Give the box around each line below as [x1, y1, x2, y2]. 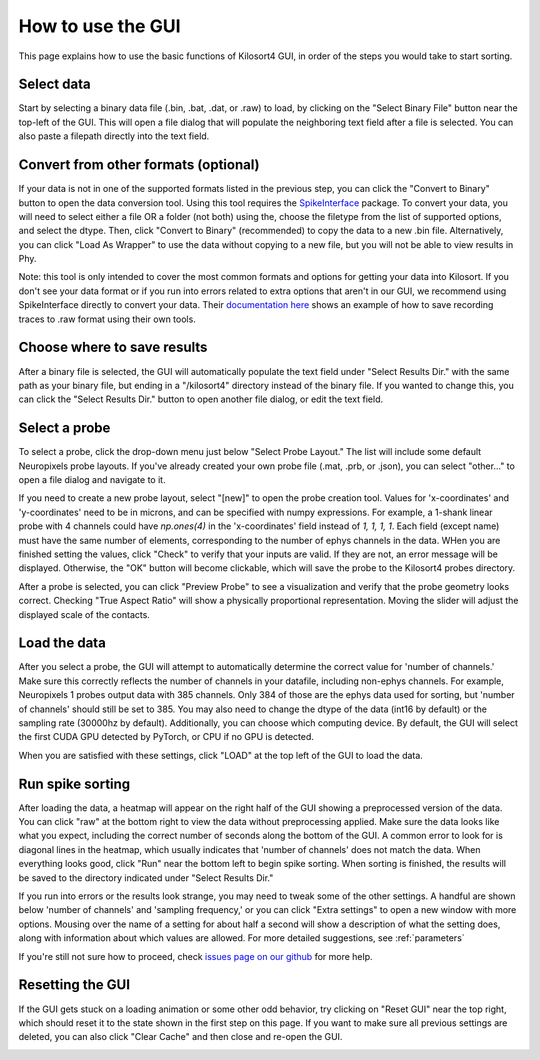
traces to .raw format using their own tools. [18, 313, 197, 325]
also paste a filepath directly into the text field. [18, 130, 210, 142]
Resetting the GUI [18, 976, 130, 994]
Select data [18, 76, 91, 93]
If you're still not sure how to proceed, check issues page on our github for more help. [18, 950, 373, 962]
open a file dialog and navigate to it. [18, 474, 166, 486]
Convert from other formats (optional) [18, 156, 260, 174]
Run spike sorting [18, 775, 131, 792]
